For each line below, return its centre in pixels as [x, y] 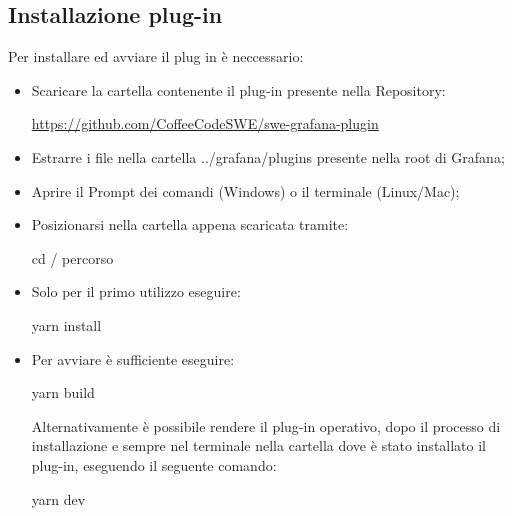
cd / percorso [72, 257]
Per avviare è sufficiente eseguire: [133, 358]
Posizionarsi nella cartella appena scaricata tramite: [190, 224]
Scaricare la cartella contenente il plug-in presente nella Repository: [238, 89]
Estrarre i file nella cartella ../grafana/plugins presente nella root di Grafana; [268, 156]
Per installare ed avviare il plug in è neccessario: [156, 56]
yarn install [66, 324]
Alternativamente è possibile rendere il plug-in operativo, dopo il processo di [266, 425]
